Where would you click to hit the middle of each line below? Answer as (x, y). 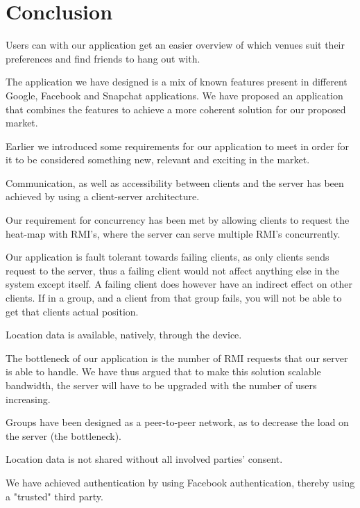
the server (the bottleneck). (63, 435)
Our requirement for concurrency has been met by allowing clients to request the (178, 220)
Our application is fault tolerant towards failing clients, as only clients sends (168, 257)
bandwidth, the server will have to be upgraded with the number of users (161, 385)
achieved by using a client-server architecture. (103, 196)
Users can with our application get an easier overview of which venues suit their (175, 45)
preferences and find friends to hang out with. (103, 58)
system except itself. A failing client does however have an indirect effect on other (179, 284)
